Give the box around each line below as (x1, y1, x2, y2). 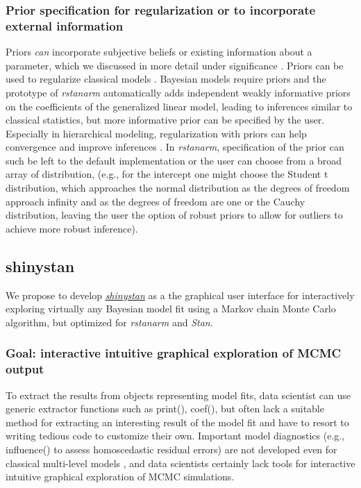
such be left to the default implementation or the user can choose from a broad (6, 153, 342, 167)
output (6, 360, 44, 378)
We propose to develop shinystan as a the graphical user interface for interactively (6, 287, 355, 302)
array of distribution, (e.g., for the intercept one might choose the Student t (6, 167, 328, 181)
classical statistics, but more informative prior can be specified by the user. (6, 112, 325, 127)
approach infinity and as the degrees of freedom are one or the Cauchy (6, 194, 305, 208)
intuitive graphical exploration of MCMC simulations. (6, 469, 235, 484)
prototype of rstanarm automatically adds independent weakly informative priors (6, 85, 351, 99)
